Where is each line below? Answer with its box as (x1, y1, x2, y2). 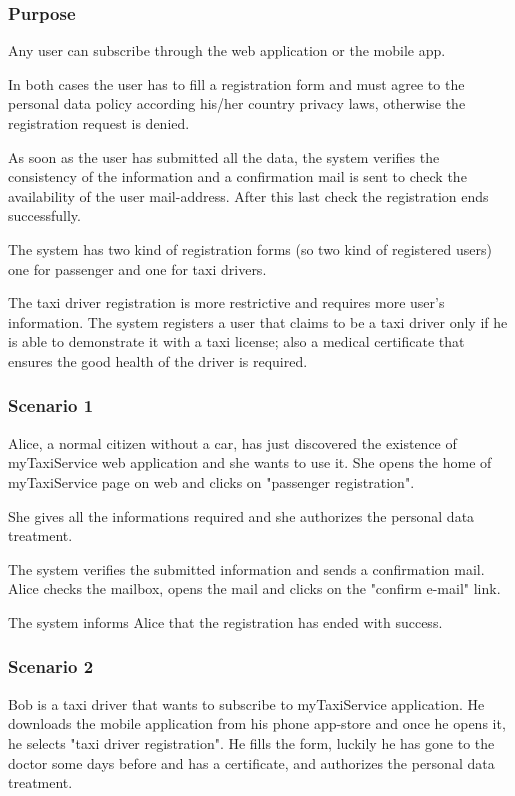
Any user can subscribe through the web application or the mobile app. (8, 40, 446, 61)
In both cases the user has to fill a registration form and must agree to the (8, 73, 465, 94)
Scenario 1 (8, 393, 94, 418)
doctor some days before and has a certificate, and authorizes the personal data (8, 752, 495, 773)
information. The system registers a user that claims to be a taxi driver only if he (8, 311, 508, 332)
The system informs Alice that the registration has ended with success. (8, 611, 443, 632)
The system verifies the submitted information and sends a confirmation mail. (8, 558, 485, 579)
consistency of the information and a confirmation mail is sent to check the (8, 166, 467, 187)
